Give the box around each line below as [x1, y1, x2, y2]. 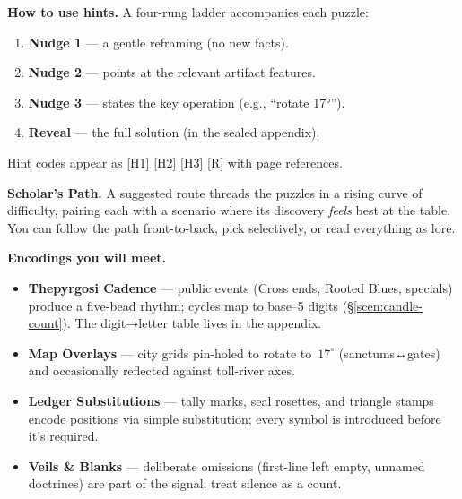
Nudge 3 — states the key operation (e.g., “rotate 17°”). [28, 92, 345, 111]
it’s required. [28, 426, 99, 445]
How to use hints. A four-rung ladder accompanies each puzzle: [7, 3, 369, 21]
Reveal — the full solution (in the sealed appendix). [28, 123, 320, 142]
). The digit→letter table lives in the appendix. [62, 314, 322, 332]
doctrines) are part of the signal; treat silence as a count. [28, 474, 342, 493]
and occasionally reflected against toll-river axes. [28, 361, 295, 380]
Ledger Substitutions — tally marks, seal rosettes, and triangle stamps [28, 391, 434, 409]
